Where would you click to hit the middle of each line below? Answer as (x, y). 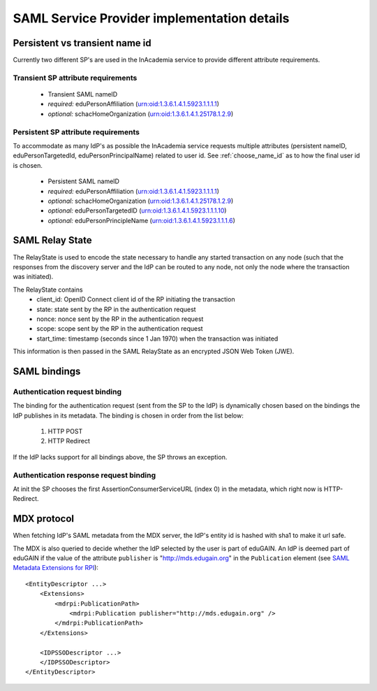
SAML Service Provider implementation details (151, 18)
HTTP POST (65, 432)
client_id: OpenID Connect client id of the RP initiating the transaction (136, 299)
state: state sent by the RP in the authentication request (116, 309)
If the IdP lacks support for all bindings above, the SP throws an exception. (120, 457)
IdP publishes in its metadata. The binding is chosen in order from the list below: (128, 415)
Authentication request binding (67, 392)
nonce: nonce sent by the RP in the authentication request (120, 319)
